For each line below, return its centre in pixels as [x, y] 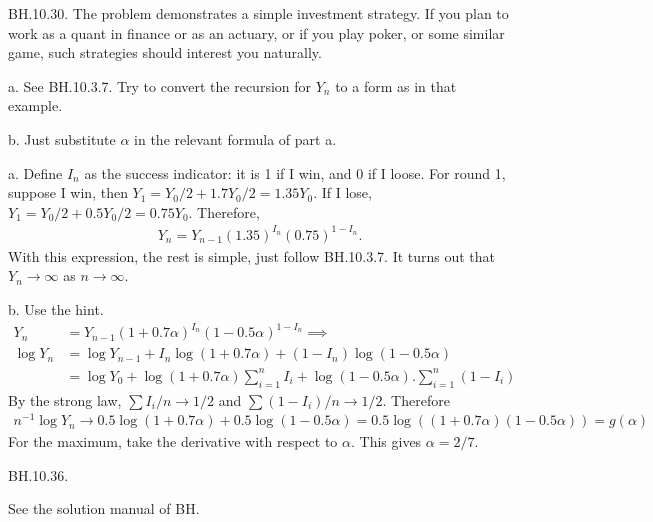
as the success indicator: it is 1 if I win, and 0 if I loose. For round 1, [295, 172]
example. [35, 105]
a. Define [35, 172]
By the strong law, [65, 399]
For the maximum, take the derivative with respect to [173, 441]
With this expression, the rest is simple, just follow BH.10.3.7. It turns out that [252, 255]
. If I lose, [342, 192]
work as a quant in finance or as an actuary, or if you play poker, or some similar [256, 32]
